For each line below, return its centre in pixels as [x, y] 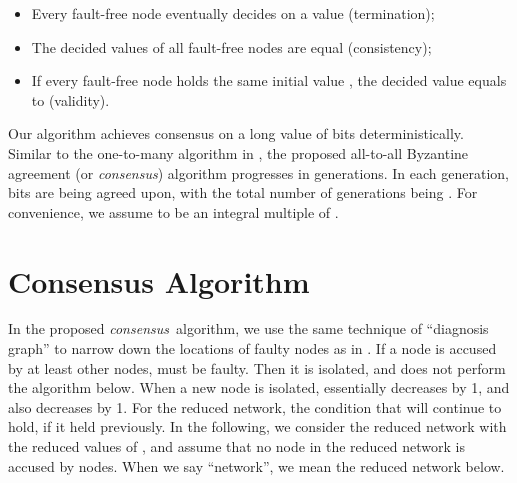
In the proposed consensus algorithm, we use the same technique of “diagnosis [248, 328]
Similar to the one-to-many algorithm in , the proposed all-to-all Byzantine [238, 152]
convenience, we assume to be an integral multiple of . [173, 211]
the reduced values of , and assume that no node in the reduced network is [236, 446]
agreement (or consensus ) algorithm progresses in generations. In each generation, [258, 172]
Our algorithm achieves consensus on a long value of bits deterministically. [236, 133]
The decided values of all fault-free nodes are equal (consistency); [231, 46]
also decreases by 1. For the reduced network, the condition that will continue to [255, 406]
